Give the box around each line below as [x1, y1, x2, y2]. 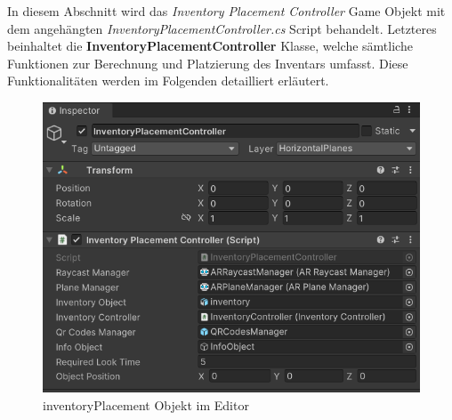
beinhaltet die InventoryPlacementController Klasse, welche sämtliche [7, 36, 413, 55]
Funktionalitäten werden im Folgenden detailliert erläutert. [7, 71, 329, 90]
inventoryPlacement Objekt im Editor [43, 395, 249, 414]
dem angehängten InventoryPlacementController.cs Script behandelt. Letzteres [7, 19, 437, 37]
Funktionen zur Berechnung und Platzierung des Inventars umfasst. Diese [7, 53, 408, 72]
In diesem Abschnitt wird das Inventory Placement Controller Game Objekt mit [7, 2, 446, 20]
